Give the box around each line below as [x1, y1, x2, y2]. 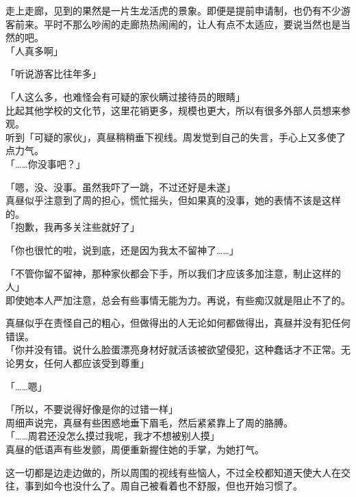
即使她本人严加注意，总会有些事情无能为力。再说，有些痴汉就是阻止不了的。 [5, 292, 351, 307]
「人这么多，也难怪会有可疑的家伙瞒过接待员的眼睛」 [5, 89, 245, 103]
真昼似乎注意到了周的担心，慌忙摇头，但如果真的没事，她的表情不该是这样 [5, 193, 341, 207]
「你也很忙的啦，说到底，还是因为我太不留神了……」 [5, 242, 239, 257]
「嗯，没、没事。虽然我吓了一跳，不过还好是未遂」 [5, 179, 236, 194]
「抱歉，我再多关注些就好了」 [5, 220, 140, 234]
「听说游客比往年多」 [5, 66, 101, 81]
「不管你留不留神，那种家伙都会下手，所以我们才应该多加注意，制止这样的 [5, 266, 341, 280]
